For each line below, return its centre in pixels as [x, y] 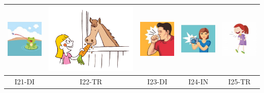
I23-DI [157, 81]
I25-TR [239, 81]
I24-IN [199, 81]
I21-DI [25, 81]
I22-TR [91, 81]
